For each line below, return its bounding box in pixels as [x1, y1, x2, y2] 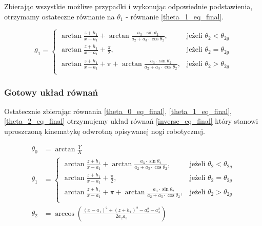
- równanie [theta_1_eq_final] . [126, 11, 224, 21]
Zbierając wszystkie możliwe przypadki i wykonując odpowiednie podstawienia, [4, 1, 253, 11]
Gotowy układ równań [4, 85, 98, 98]
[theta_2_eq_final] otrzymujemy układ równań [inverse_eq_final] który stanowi [4, 116, 258, 126]
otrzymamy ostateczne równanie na [4, 11, 115, 21]
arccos [55, 210, 74, 217]
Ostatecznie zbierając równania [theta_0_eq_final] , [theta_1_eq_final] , [4, 105, 232, 116]
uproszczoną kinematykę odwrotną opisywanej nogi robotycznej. [4, 126, 205, 137]
